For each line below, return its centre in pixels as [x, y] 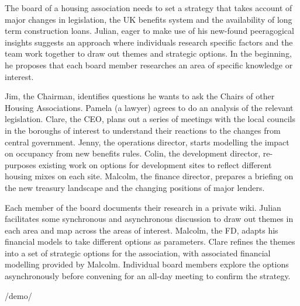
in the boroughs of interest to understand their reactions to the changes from [143, 130]
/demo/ [18, 295]
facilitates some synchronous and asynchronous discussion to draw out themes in [149, 219]
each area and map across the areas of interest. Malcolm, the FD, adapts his [142, 230]
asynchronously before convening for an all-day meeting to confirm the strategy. [148, 276]
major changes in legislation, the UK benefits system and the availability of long [149, 19]
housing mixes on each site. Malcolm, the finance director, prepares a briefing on [149, 176]
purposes [20, 164]
